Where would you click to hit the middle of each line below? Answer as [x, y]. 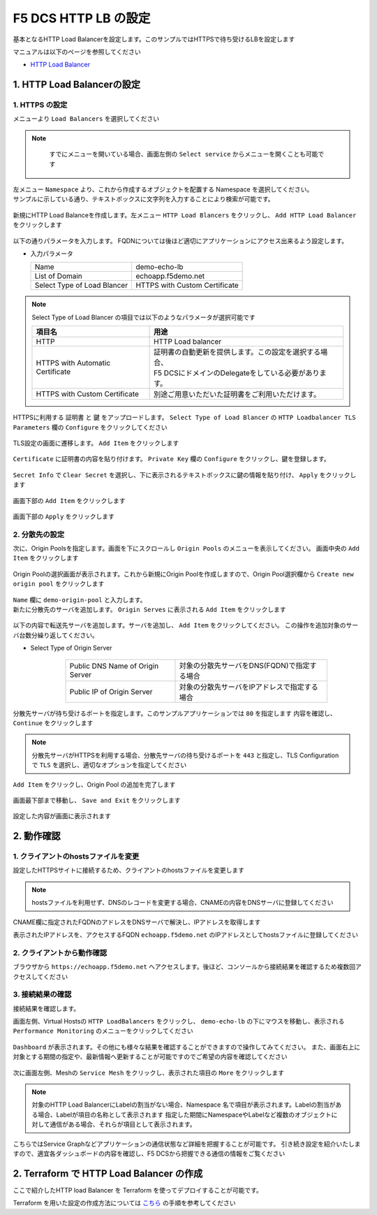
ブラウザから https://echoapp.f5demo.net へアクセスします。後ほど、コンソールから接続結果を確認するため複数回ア [187, 967]
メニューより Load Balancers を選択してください [86, 119]
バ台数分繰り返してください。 [56, 635]
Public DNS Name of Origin [114, 666]
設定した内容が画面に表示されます [62, 816]
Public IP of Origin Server [111, 692]
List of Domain [59, 276]
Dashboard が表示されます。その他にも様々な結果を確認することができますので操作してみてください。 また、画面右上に [187, 1047]
